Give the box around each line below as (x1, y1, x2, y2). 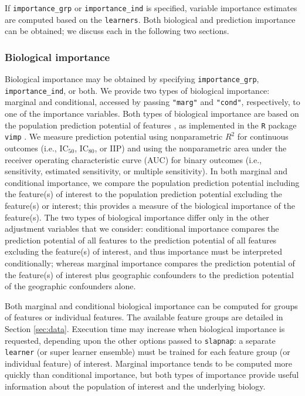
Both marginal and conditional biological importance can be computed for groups (5, 299, 298, 312)
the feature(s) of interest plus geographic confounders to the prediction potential (5, 268, 294, 280)
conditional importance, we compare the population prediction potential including (5, 176, 300, 188)
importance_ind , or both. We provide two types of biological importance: (5, 84, 270, 96)
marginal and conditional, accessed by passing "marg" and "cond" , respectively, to (5, 96, 300, 108)
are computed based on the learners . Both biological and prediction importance (5, 13, 296, 25)
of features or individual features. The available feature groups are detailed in (5, 311, 283, 323)
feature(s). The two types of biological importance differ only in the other (5, 211, 269, 223)
